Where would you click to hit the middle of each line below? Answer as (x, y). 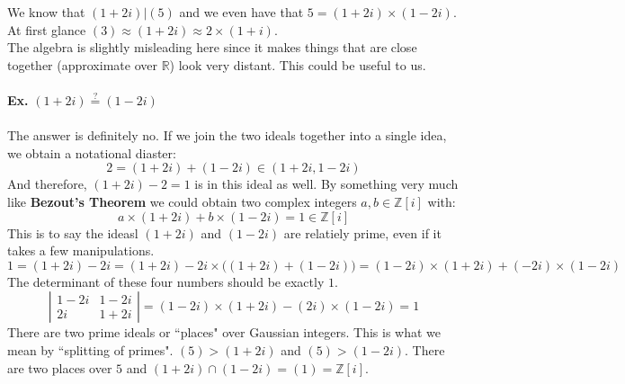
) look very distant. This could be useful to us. (298, 64)
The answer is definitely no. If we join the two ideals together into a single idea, (227, 135)
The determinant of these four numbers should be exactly (166, 281)
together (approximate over (82, 64)
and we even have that (241, 12)
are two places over (60, 367)
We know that (46, 12)
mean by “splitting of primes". (90, 349)
